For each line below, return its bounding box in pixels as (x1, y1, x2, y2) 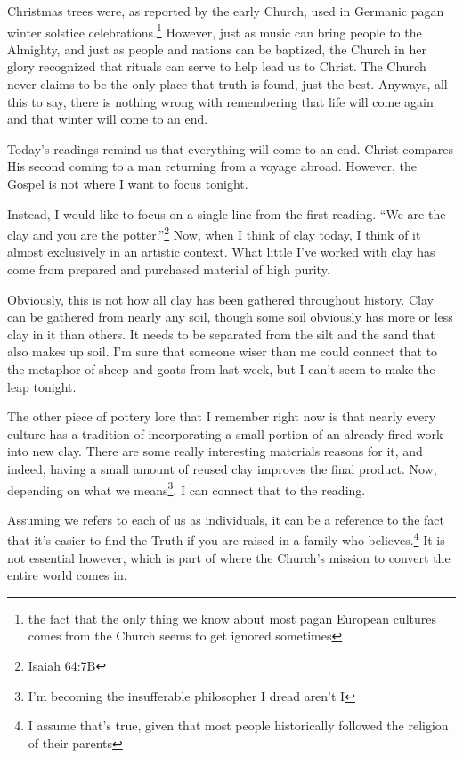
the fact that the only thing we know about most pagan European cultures (28, 608, 436, 627)
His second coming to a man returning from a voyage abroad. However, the (7, 157, 417, 175)
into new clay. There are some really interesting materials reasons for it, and (7, 442, 423, 461)
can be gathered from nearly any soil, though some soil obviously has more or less (7, 307, 453, 326)
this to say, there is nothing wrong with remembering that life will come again (7, 92, 434, 110)
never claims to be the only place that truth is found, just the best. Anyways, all (7, 75, 448, 94)
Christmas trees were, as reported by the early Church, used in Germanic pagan (7, 2, 444, 20)
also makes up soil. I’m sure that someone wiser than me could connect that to (7, 342, 438, 361)
